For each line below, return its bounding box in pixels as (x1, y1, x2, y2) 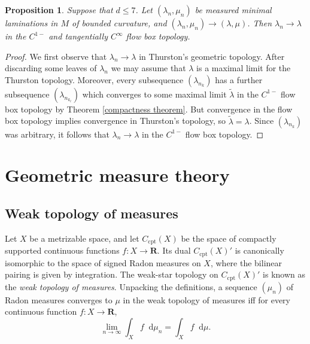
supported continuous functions (5, 244, 120, 257)
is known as (263, 268, 306, 281)
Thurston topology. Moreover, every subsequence (5, 73, 184, 86)
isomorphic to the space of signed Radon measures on (5, 256, 201, 269)
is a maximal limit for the (196, 62, 291, 74)
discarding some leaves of (5, 62, 97, 74)
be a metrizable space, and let (29, 232, 139, 244)
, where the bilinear (210, 256, 282, 269)
